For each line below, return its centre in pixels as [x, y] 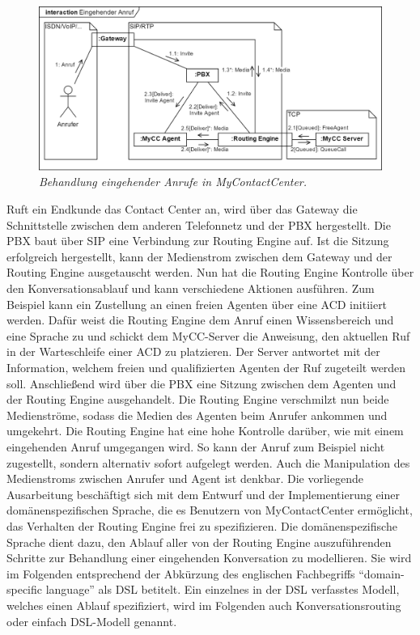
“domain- [382, 573]
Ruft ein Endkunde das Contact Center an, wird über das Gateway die [182, 209]
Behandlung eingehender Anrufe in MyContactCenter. [173, 182]
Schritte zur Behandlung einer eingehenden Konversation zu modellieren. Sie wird [209, 558]
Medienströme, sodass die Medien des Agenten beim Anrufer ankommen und [197, 415]
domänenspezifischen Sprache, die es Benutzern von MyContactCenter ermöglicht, [210, 510]
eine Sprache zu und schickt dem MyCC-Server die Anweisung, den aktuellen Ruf [208, 335]
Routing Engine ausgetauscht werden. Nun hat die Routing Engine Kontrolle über [210, 272]
